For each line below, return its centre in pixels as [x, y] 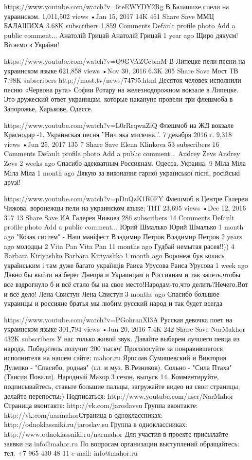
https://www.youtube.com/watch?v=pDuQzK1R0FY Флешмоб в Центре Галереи [126, 198]
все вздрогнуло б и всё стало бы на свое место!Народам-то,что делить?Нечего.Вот [126, 284]
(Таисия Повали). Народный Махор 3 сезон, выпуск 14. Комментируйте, [112, 377]
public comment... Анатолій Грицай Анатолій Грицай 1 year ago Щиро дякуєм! [121, 35]
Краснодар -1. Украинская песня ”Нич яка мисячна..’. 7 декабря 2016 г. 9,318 [118, 134]
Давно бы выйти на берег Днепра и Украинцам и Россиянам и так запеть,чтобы [122, 274]
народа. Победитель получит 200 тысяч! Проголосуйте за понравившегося [114, 348]
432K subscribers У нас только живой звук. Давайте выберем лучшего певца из [122, 338]
